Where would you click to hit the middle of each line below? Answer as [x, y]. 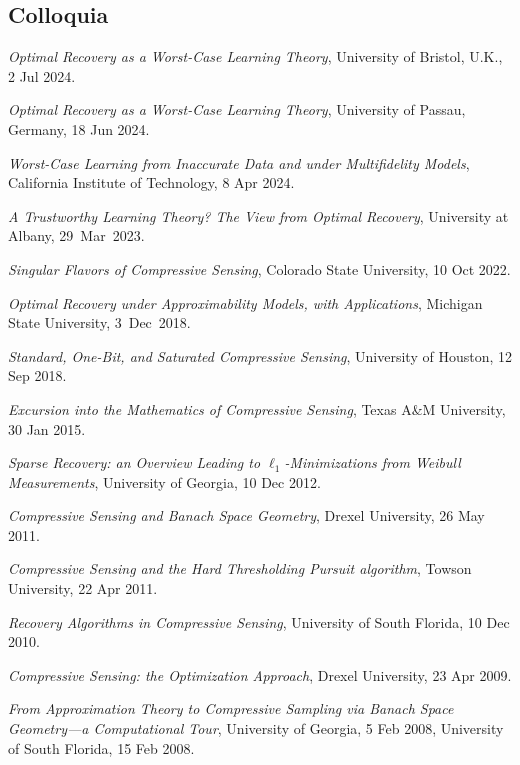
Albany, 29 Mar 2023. [76, 235]
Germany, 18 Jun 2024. [79, 128]
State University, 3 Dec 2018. [99, 322]
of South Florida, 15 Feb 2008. [101, 747]
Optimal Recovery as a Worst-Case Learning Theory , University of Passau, [237, 109]
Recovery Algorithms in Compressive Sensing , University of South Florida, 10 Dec [259, 621]
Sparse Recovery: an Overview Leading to [134, 462]
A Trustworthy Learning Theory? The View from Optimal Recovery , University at [258, 215]
